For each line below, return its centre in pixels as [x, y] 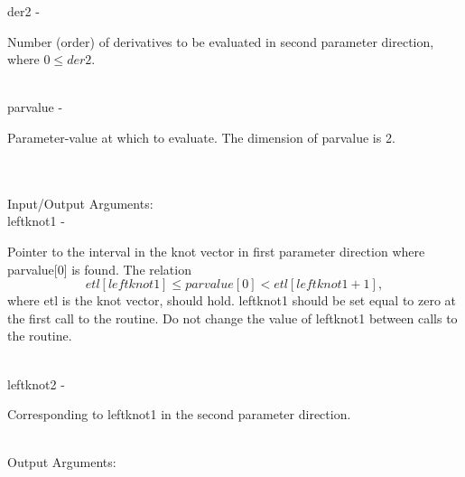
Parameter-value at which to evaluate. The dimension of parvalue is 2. [201, 137]
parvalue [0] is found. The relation [99, 269]
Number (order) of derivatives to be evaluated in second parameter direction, [221, 41]
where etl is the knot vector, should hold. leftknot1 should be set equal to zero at [232, 300]
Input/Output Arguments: [80, 203]
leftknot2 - [36, 383]
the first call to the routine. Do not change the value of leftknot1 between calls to [232, 318]
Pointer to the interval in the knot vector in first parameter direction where [216, 251]
